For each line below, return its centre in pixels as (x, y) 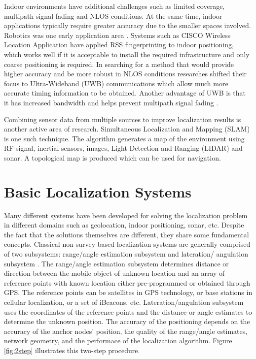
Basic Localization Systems (98, 191)
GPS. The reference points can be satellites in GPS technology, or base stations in (128, 292)
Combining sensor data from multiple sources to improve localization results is (123, 119)
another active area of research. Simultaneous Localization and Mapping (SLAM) (127, 129)
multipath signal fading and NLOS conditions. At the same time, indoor (113, 16)
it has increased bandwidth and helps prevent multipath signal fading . (111, 102)
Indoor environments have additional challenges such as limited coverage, (114, 6)
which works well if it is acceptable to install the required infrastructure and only (127, 54)
